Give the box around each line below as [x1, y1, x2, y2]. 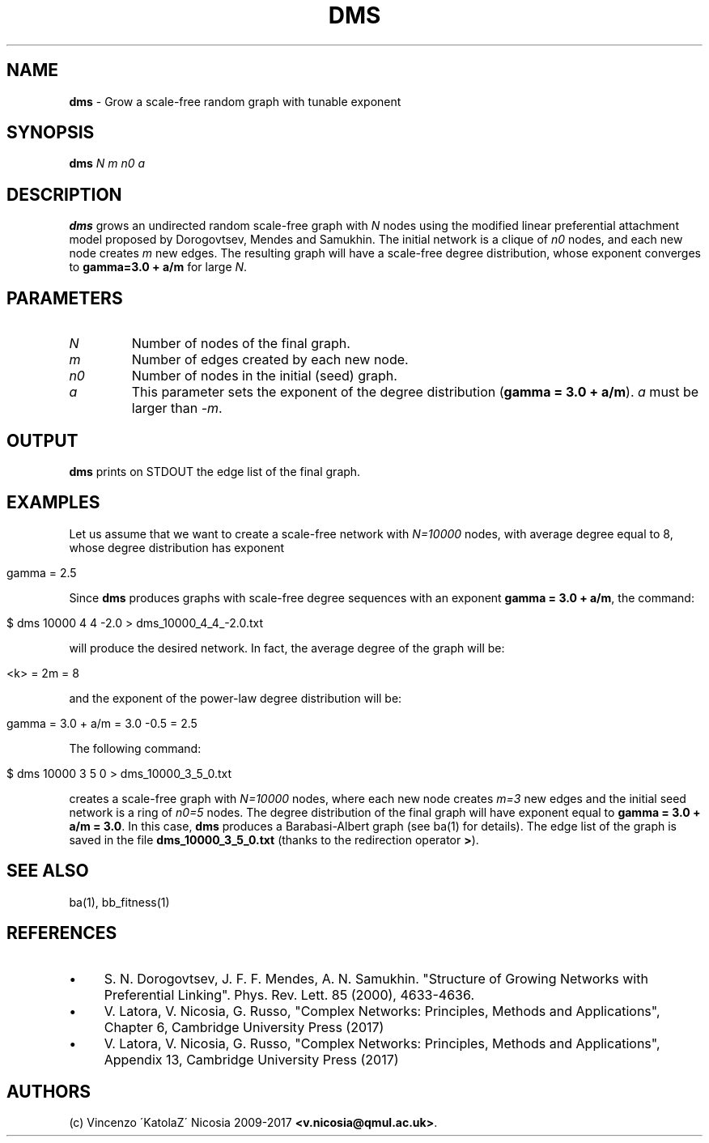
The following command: [69, 741, 202, 755]
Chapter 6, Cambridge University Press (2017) [104, 1018, 384, 1035]
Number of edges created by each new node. [131, 351, 409, 368]
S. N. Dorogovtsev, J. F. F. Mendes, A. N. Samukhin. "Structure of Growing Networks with [104, 970, 648, 987]
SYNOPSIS [6, 122, 95, 143]
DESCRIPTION [6, 184, 122, 205]
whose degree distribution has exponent [69, 540, 284, 555]
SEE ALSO [6, 860, 89, 882]
